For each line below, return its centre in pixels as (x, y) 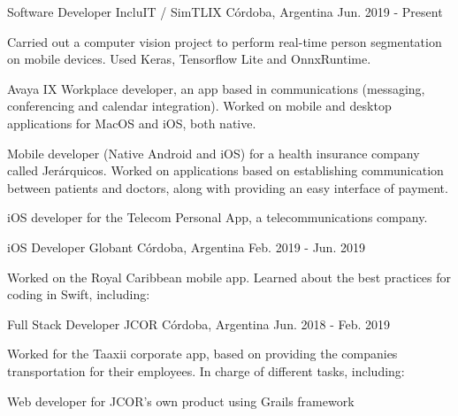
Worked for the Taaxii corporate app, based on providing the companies (202, 354)
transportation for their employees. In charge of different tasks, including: (206, 370)
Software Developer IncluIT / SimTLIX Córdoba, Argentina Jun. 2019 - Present (225, 12)
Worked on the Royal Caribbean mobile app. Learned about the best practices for (229, 277)
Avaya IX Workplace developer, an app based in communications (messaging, (216, 88)
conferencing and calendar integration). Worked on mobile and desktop (199, 106)
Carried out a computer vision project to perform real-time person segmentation (225, 41)
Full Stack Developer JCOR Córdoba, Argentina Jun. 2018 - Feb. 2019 (199, 324)
